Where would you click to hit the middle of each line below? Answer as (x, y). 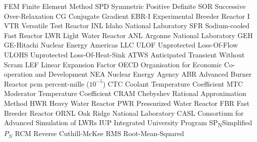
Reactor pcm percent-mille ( (47, 83)
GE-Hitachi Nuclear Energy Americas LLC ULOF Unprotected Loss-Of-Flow (121, 45)
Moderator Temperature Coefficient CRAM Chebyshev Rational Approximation (125, 93)
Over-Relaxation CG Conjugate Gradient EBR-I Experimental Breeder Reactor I (127, 16)
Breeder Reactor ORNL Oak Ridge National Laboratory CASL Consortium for (124, 113)
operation (19, 74)
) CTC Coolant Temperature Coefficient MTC (173, 83)
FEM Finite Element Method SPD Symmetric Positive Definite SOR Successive (125, 6)
